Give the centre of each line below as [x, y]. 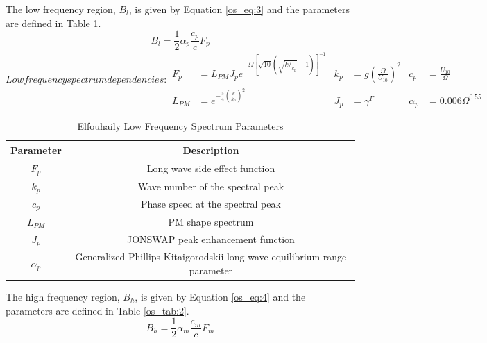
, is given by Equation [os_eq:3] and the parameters [239, 9]
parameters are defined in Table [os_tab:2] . [97, 310]
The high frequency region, [63, 296]
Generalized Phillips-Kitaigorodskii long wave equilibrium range [211, 257]
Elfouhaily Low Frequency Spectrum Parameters [180, 126]
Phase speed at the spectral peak [211, 204]
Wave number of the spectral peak [211, 186]
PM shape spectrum [211, 221]
